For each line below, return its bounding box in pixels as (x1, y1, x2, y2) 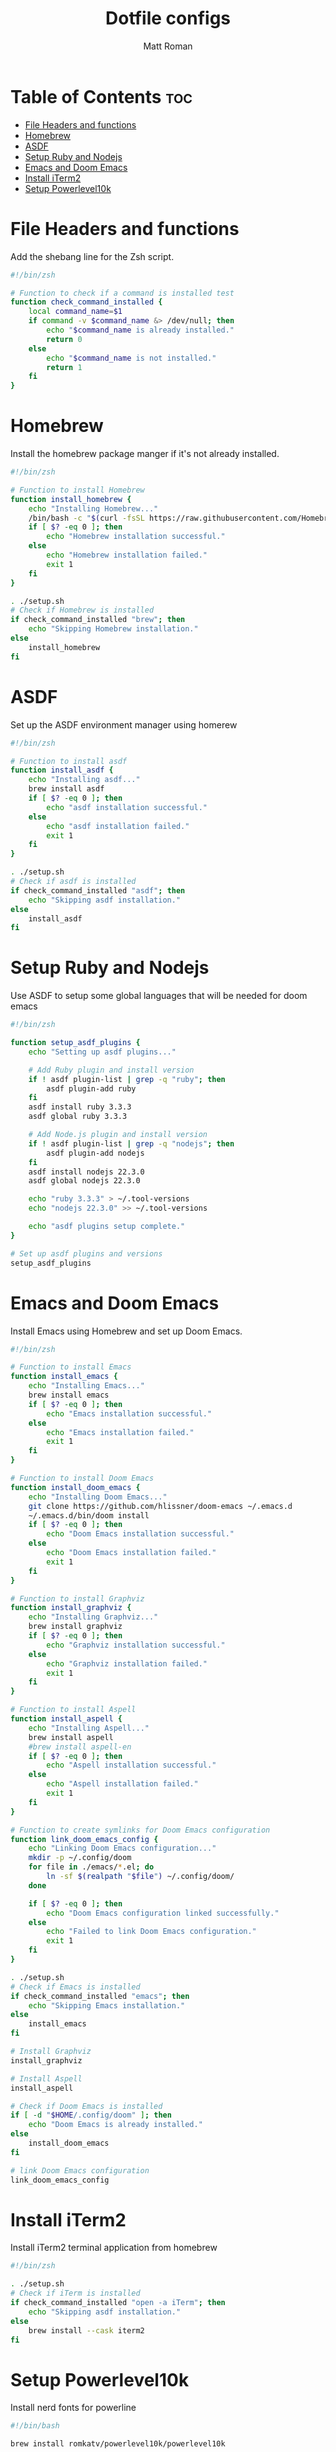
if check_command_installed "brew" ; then (10, 615, 186, 625)
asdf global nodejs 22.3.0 (28, 1176, 141, 1186)
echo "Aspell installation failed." (46, 1779, 199, 1789)
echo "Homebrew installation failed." (46, 550, 208, 561)
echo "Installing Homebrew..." (28, 503, 159, 514)
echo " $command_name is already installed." (46, 325, 235, 335)
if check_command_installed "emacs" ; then (10, 1991, 190, 2001)
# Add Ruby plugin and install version (28, 1065, 195, 1075)
